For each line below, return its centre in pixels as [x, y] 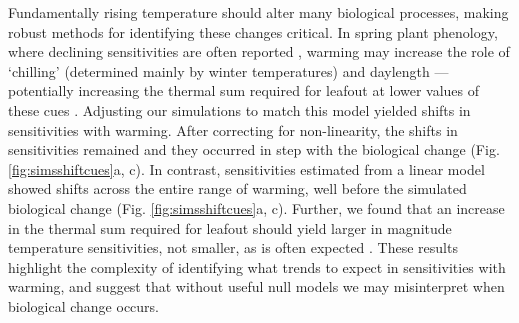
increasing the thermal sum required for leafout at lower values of [279, 90]
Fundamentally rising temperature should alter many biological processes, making [258, 12]
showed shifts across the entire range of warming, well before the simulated [237, 188]
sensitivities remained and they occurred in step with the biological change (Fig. [254, 149]
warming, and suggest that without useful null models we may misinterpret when [256, 286]
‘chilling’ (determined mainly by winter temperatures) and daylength [219, 70]
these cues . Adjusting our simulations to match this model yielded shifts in [239, 109]
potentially [41, 90]
